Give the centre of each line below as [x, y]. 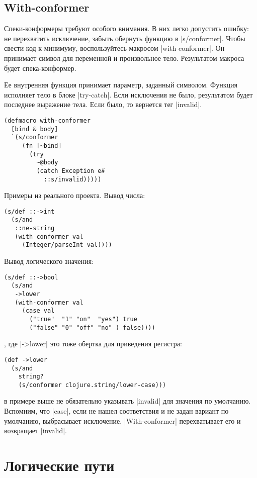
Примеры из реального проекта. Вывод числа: [75, 195]
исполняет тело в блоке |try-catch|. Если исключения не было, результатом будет [128, 94]
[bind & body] [35, 129]
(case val [38, 311]
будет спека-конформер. [40, 68]
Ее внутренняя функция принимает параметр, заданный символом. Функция [121, 85]
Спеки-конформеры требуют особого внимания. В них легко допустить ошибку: [126, 28]
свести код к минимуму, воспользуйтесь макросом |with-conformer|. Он [114, 48]
